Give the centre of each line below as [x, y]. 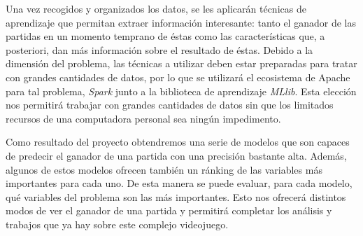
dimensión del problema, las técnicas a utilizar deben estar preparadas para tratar [181, 63]
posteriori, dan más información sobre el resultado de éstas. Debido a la [159, 49]
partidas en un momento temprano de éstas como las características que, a [165, 36]
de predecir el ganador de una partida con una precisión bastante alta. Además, [176, 155]
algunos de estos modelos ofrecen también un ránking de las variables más [164, 169]
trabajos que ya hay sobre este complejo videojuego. [117, 224]
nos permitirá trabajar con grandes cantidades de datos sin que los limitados [170, 105]
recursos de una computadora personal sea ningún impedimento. [143, 118]
